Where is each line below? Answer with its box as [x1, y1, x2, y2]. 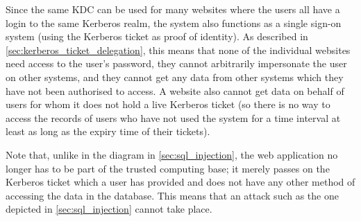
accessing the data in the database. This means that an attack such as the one [6, 188, 339, 202]
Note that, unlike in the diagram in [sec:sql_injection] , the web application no [6, 147, 338, 161]
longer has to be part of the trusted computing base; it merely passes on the [6, 161, 330, 175]
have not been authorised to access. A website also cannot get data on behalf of [6, 83, 344, 98]
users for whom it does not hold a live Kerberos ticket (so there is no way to [6, 97, 330, 112]
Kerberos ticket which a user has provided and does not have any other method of [6, 175, 355, 189]
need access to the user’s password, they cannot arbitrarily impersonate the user [6, 56, 347, 71]
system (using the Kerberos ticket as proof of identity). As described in [6, 29, 308, 44]
